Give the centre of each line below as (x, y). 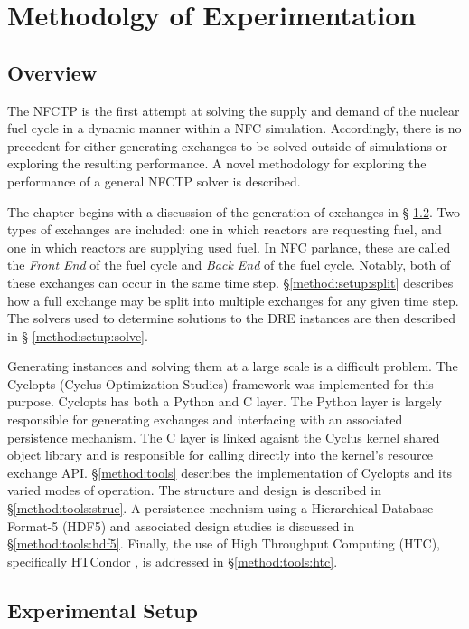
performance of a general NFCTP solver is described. (154, 181)
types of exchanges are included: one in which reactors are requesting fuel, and (225, 229)
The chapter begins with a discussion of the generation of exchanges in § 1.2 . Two (234, 211)
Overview (52, 72)
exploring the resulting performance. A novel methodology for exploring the (217, 163)
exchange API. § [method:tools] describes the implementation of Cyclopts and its (230, 472)
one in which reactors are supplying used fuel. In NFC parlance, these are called (229, 247)
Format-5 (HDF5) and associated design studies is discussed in (181, 525)
